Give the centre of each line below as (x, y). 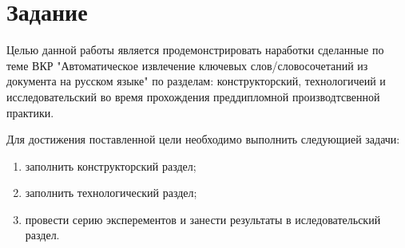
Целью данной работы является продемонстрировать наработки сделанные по (195, 50)
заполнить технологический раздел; (111, 193)
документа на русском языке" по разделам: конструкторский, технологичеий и (196, 81)
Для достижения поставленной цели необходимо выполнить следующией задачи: (203, 139)
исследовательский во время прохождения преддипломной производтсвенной (193, 96)
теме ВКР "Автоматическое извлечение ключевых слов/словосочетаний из (187, 65)
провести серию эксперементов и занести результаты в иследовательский (203, 219)
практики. (30, 112)
